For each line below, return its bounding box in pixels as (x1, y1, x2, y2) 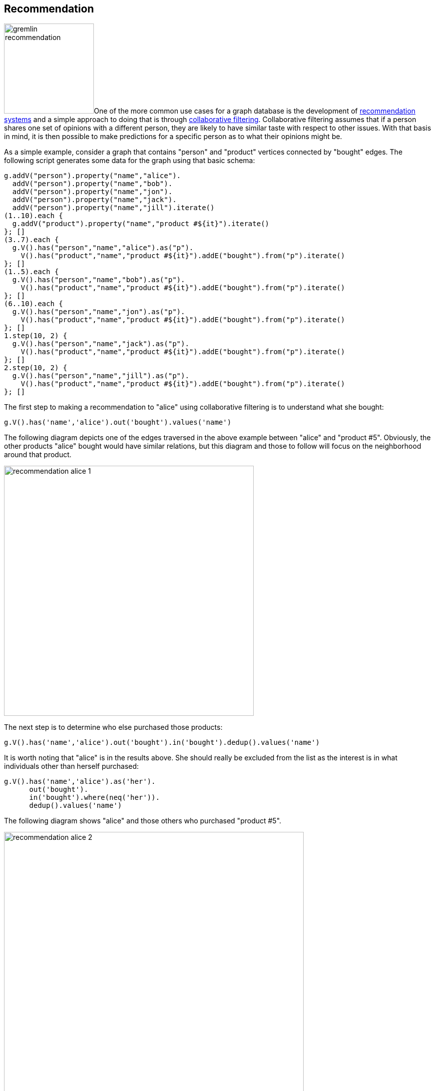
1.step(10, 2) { (4, 332, 67, 340)
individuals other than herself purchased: (4, 762, 139, 771)
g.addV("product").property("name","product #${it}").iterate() (12, 220, 270, 228)
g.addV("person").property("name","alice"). (4, 172, 181, 180)
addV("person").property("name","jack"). (12, 196, 177, 204)
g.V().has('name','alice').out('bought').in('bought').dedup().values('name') (4, 738, 320, 747)
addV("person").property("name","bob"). (12, 180, 173, 188)
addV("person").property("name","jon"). (12, 188, 173, 196)
